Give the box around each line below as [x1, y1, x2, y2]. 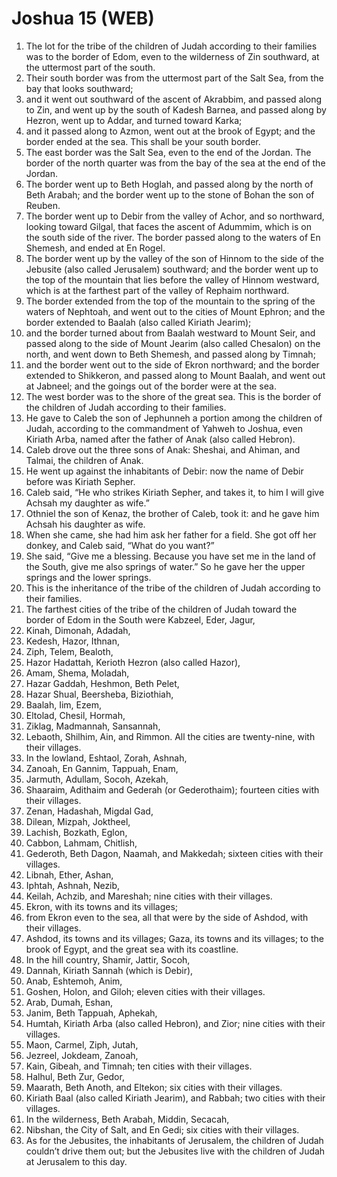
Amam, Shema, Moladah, [25, 667, 130, 679]
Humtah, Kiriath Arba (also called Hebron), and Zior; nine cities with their [25, 1017, 326, 1029]
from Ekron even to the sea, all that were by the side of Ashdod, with [25, 911, 309, 923]
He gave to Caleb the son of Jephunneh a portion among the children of [25, 412, 323, 424]
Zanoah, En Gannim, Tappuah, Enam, [25, 762, 179, 774]
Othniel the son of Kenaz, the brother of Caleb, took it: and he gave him [25, 507, 320, 519]
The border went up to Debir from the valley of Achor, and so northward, [25, 210, 325, 222]
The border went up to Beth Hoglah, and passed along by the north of [25, 178, 314, 190]
